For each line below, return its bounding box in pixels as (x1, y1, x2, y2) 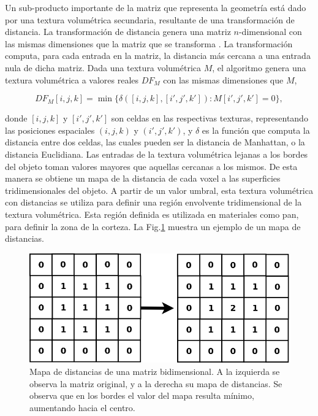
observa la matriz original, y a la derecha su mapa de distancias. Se (29, 377, 282, 390)
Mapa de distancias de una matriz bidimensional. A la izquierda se (29, 364, 280, 377)
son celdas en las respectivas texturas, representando (111, 112, 308, 125)
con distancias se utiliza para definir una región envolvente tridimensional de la (5, 196, 302, 209)
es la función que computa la (202, 123, 310, 136)
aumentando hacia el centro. (29, 401, 135, 414)
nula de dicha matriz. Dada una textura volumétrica (5, 61, 201, 74)
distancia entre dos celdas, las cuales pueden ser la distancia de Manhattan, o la (5, 136, 305, 148)
